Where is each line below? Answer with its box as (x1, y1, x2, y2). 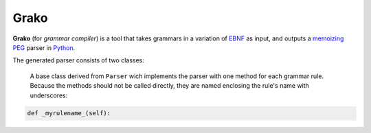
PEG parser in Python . (12, 43, 76, 51)
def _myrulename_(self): (27, 110, 111, 117)
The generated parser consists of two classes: (12, 56, 144, 64)
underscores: (30, 91, 68, 99)
